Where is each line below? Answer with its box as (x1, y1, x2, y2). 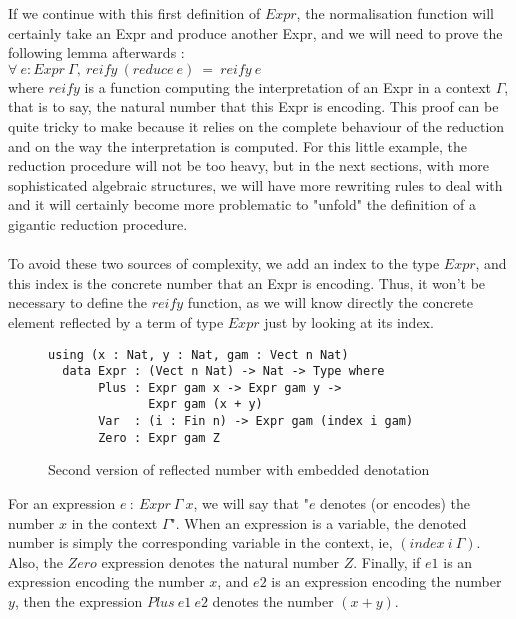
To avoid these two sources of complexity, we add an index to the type (8, 253, 440, 274)
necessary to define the (8, 292, 148, 313)
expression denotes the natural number (101, 551, 340, 572)
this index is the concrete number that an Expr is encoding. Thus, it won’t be (8, 272, 486, 293)
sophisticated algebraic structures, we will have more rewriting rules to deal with (8, 174, 503, 195)
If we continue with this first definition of (8, 3, 261, 23)
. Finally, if (353, 551, 421, 572)
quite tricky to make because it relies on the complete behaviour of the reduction (8, 115, 505, 136)
